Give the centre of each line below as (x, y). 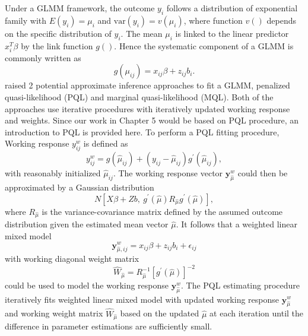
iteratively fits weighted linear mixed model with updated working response (142, 299)
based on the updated (160, 313)
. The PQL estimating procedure (240, 285)
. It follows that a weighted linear (236, 224)
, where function (213, 20)
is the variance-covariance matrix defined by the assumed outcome (162, 211)
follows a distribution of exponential (232, 8)
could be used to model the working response (87, 285)
